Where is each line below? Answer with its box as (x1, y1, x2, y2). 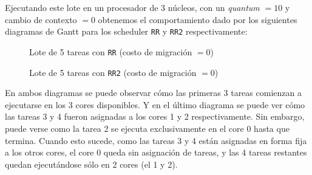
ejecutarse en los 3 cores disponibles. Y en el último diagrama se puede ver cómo (5, 98, 305, 111)
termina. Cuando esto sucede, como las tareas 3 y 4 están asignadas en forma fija (5, 134, 307, 146)
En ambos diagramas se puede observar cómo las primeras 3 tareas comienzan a (5, 86, 302, 99)
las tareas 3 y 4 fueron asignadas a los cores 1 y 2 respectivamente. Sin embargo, (5, 110, 305, 123)
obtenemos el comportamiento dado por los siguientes (98, 13, 297, 26)
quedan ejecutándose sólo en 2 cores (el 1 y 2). (5, 157, 178, 170)
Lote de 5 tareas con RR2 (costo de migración (29, 66, 197, 78)
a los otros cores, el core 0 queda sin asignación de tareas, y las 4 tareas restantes (5, 146, 307, 159)
